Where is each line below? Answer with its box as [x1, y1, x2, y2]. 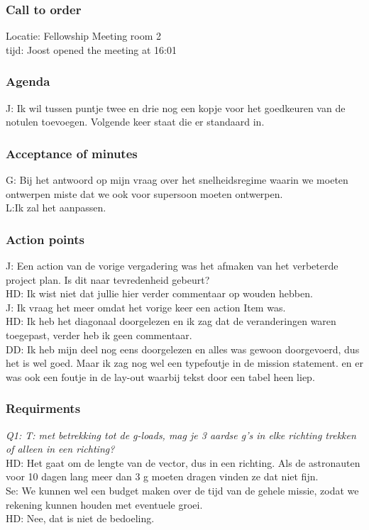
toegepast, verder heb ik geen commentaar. [6, 328, 192, 342]
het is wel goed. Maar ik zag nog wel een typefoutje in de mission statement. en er [6, 355, 363, 370]
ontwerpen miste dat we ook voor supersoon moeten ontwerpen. [6, 186, 283, 201]
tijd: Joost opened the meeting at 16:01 [6, 42, 177, 57]
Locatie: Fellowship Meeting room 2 [6, 28, 162, 43]
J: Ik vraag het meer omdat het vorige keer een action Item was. [6, 299, 286, 314]
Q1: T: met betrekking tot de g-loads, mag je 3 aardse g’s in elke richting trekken [6, 427, 356, 442]
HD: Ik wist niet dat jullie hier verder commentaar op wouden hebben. [6, 286, 313, 301]
